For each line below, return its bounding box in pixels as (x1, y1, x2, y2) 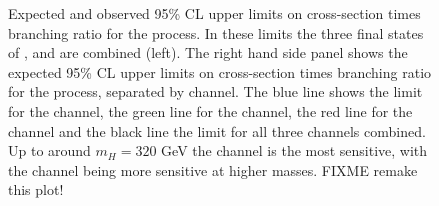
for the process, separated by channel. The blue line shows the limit (8, 81, 423, 102)
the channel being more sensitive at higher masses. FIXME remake (8, 159, 418, 180)
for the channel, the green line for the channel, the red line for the (8, 100, 413, 121)
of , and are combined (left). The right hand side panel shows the (8, 42, 408, 63)
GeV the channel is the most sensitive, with (161, 140, 428, 161)
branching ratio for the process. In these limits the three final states (8, 22, 424, 43)
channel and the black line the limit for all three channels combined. (8, 120, 426, 141)
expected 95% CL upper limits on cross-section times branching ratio (8, 61, 432, 82)
